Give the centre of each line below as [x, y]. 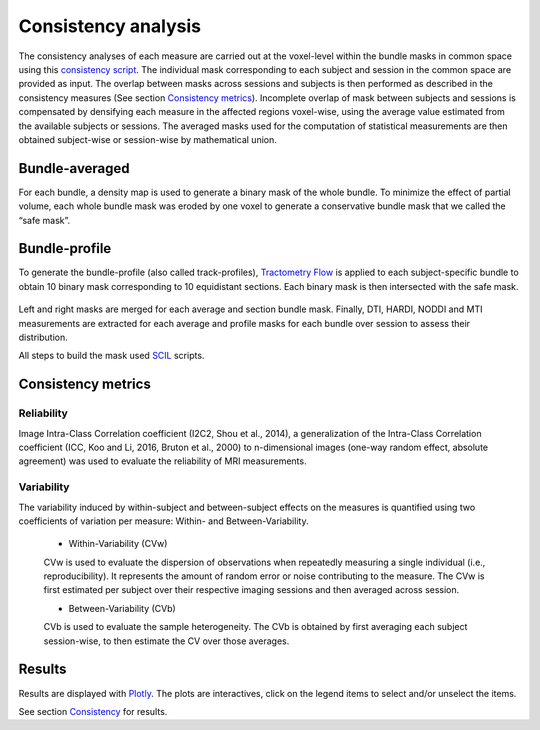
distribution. [43, 337]
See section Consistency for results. [93, 711]
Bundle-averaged [74, 168]
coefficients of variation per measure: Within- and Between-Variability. [163, 521]
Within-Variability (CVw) [118, 544]
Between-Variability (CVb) [122, 608]
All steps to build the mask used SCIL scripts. [111, 356]
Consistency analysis [110, 26]
